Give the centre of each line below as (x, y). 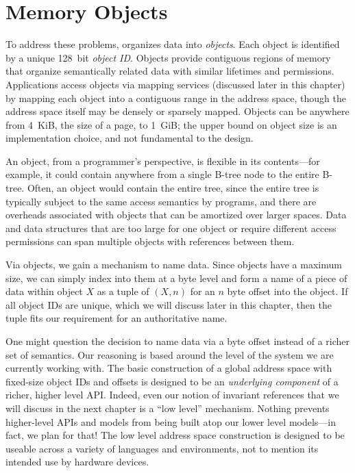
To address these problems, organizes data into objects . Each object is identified (173, 44)
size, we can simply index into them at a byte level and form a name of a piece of (176, 278)
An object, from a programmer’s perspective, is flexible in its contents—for (163, 161)
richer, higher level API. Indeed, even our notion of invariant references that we (172, 395)
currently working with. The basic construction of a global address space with (169, 368)
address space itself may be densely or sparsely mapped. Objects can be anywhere (177, 111)
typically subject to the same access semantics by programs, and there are (161, 201)
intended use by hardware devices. (77, 462)
